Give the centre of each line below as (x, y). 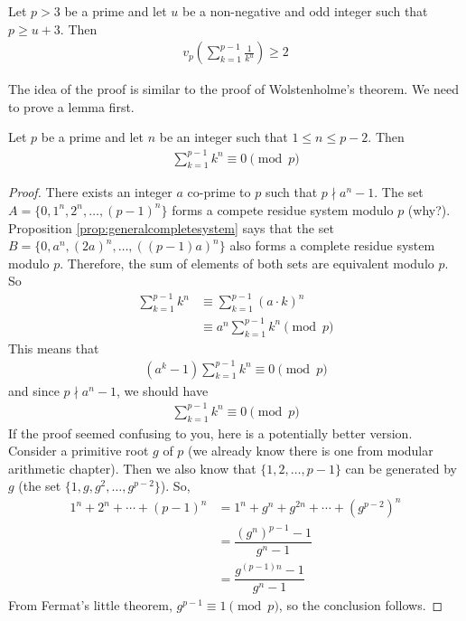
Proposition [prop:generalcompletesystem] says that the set (171, 227)
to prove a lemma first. (71, 106)
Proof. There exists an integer (90, 192)
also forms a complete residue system (332, 245)
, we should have (162, 390)
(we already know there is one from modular (311, 451)
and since (34, 390)
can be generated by (401, 468)
